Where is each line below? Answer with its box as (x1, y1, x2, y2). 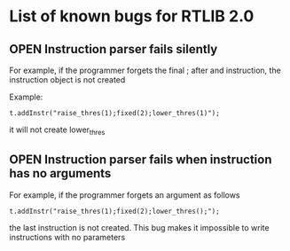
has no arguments (9, 166, 112, 181)
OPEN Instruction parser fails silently (9, 42, 218, 57)
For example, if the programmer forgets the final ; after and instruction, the (9, 65, 281, 75)
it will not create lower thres (9, 124, 106, 137)
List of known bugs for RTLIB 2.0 (9, 6, 255, 27)
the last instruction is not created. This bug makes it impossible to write (9, 222, 270, 232)
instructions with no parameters (9, 231, 126, 242)
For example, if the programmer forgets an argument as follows (9, 189, 241, 200)
